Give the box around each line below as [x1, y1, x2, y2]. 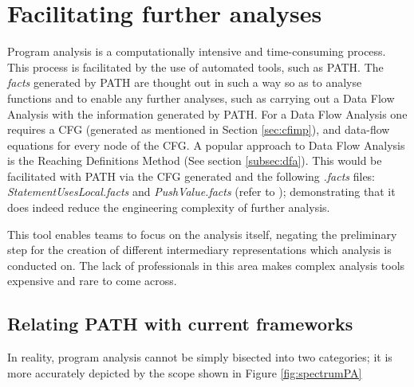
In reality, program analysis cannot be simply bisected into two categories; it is [7, 349, 392, 365]
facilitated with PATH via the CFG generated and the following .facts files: [7, 167, 376, 184]
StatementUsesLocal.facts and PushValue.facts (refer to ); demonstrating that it [7, 183, 396, 200]
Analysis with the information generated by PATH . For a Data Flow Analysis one [7, 105, 408, 122]
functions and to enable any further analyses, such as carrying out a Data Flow [7, 89, 395, 106]
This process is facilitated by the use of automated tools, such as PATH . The [7, 58, 384, 75]
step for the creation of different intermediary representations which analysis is [7, 241, 392, 258]
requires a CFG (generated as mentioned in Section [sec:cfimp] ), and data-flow [7, 121, 390, 138]
